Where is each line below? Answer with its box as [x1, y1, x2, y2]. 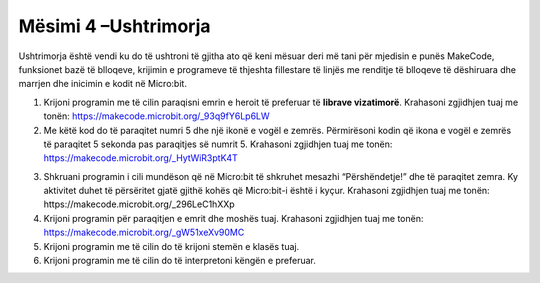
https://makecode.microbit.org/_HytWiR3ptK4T [43, 152, 239, 164]
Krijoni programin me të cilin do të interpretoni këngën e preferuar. [43, 255, 317, 267]
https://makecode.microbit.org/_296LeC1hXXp [43, 198, 235, 210]
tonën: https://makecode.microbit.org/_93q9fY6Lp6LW [43, 110, 270, 122]
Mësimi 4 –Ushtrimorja [18, 15, 211, 37]
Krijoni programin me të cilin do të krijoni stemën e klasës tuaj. [43, 240, 300, 252]
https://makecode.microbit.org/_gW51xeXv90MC [43, 226, 245, 239]
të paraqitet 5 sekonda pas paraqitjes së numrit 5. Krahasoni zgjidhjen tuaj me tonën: [43, 138, 393, 150]
